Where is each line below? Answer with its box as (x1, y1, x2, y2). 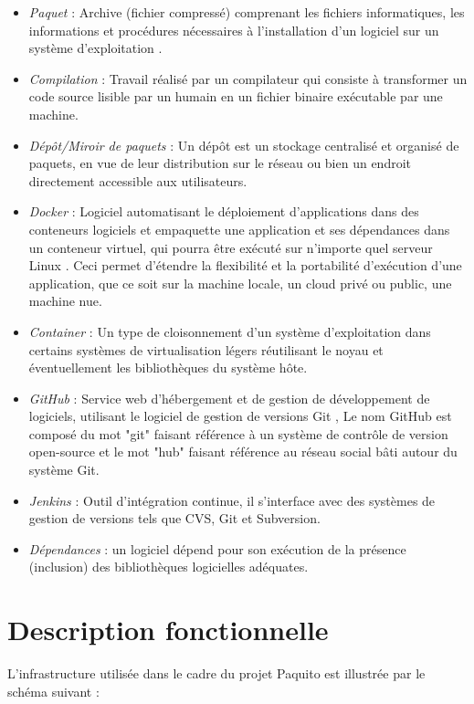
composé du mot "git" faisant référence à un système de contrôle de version (28, 424, 448, 443)
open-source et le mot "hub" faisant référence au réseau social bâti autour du (28, 442, 458, 461)
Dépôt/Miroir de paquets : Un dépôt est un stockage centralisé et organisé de (28, 135, 459, 154)
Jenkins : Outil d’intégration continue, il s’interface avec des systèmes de (28, 490, 436, 510)
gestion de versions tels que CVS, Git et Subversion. (28, 509, 321, 528)
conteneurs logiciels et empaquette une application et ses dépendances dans (28, 219, 450, 238)
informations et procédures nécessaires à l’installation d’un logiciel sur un (28, 20, 439, 39)
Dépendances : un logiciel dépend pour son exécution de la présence (28, 539, 406, 558)
